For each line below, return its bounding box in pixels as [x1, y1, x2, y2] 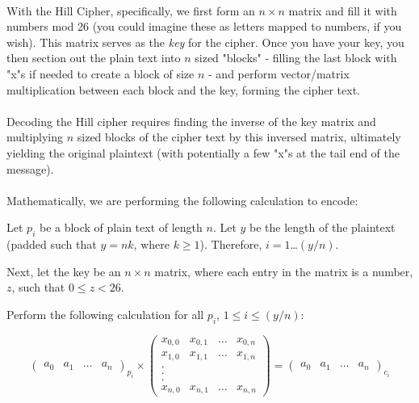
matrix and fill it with [288, 2, 397, 19]
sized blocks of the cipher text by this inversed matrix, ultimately [77, 128, 401, 145]
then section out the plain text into [6, 49, 181, 66]
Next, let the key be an [6, 262, 121, 279]
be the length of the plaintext [249, 219, 396, 236]
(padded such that [6, 236, 97, 253]
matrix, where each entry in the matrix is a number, [154, 262, 413, 279]
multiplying [6, 128, 64, 145]
